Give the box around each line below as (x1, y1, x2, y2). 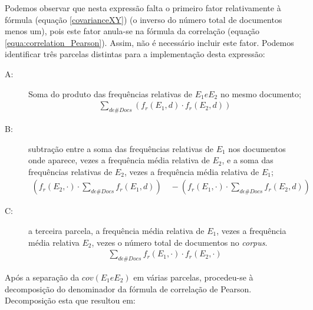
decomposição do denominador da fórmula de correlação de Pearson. (5, 282, 252, 295)
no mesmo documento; (220, 87, 301, 100)
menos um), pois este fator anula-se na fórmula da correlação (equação (5, 25, 260, 37)
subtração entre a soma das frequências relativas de (28, 142, 213, 154)
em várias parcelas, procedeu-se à (133, 271, 253, 283)
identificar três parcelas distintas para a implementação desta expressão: (5, 48, 265, 60)
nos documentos (228, 142, 286, 154)
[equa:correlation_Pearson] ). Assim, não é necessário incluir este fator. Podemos (5, 36, 294, 48)
